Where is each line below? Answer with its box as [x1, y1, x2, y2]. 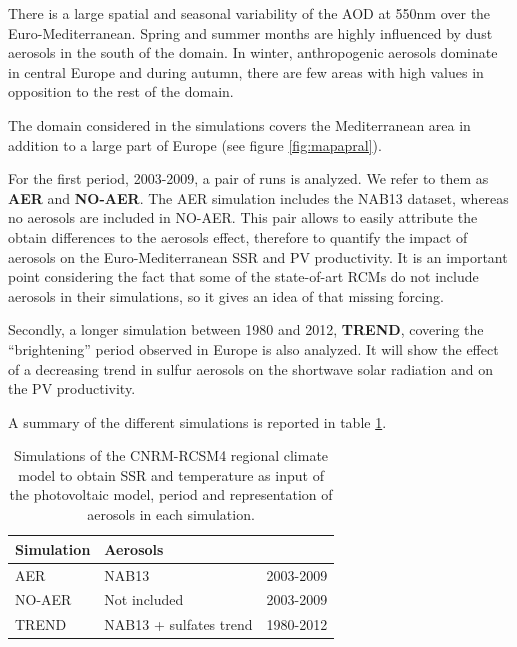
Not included [104, 589, 184, 610]
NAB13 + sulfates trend [104, 614, 253, 635]
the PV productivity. [8, 378, 136, 399]
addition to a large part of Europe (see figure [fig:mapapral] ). [8, 134, 382, 155]
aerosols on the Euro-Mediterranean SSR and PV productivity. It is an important [8, 246, 508, 267]
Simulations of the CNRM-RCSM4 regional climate [14, 445, 329, 466]
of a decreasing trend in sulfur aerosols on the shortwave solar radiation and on [8, 358, 493, 379]
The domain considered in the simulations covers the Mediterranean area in [8, 114, 471, 135]
